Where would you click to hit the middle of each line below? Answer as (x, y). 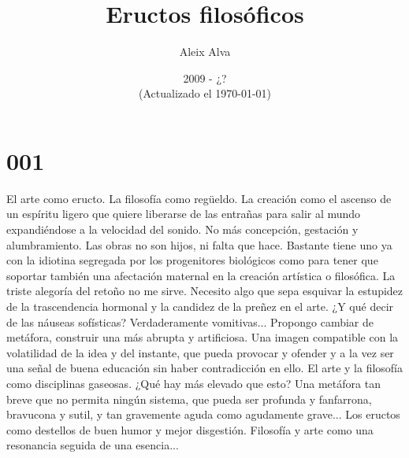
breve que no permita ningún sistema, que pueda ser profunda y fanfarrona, (189, 399)
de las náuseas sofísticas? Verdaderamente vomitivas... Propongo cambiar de (190, 321)
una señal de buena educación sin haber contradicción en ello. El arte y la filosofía (205, 368)
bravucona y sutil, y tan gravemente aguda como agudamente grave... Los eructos (203, 414)
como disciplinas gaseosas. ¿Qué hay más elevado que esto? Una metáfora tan (193, 383)
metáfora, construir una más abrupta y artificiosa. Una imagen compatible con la (203, 337)
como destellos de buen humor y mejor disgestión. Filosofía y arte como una (190, 429)
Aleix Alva (205, 52)
